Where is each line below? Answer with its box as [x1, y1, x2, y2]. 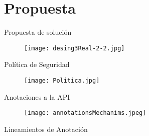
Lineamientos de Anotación [4, 123, 88, 134]
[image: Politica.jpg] [24, 77, 100, 84]
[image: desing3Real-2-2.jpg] [24, 44, 125, 52]
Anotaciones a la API [4, 91, 70, 102]
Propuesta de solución [4, 27, 72, 37]
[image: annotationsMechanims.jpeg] [24, 109, 146, 117]
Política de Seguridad [4, 59, 70, 70]
